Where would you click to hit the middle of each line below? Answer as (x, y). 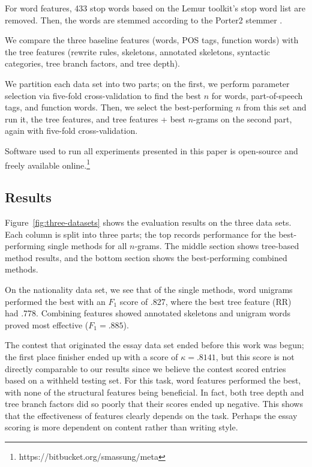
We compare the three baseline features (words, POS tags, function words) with (152, 40)
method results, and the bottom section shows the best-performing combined (146, 257)
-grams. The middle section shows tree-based (217, 246)
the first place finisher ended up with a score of (91, 356)
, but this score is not (255, 356)
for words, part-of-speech (257, 95)
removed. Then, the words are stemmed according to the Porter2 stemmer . (144, 20)
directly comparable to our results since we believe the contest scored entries (145, 368)
